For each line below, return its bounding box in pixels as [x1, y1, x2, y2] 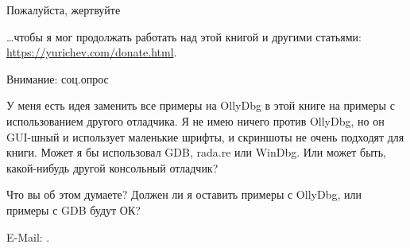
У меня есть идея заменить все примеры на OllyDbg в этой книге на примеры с [6, 97, 395, 114]
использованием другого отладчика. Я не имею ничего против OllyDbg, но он [6, 112, 385, 129]
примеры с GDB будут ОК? [6, 201, 141, 218]
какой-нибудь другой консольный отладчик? [6, 159, 219, 176]
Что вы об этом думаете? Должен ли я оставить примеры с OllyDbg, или [6, 186, 362, 203]
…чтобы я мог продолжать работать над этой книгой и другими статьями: [6, 28, 362, 45]
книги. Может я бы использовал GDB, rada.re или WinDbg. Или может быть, [6, 144, 386, 161]
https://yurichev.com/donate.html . [6, 44, 177, 60]
